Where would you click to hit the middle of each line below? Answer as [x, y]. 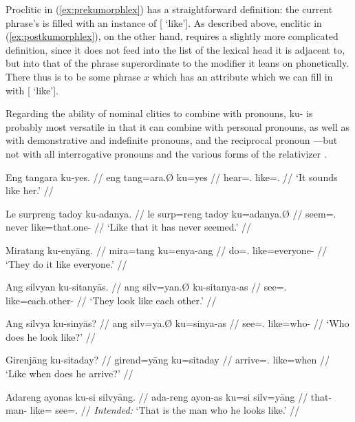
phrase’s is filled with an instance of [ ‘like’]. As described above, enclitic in [164, 22]
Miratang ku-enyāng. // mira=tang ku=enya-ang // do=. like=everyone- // [166, 250]
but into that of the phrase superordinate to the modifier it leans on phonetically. [177, 63]
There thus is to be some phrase [73, 76]
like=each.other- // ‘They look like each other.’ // [111, 300]
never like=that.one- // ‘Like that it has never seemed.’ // [128, 227]
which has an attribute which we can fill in [243, 76]
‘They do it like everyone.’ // [66, 263]
